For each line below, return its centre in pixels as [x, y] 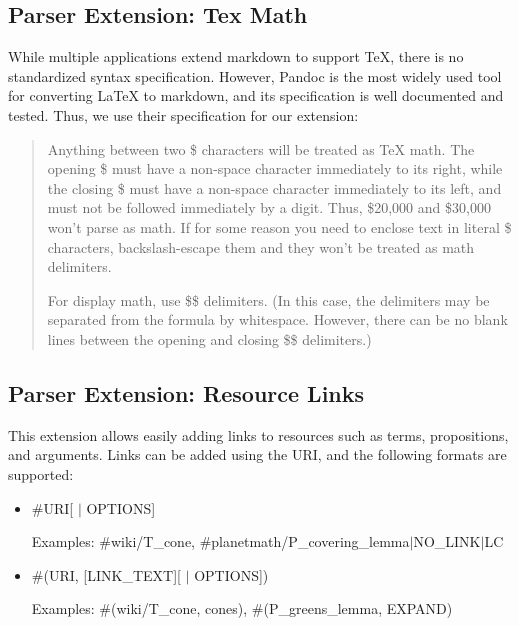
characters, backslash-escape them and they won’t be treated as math [261, 246]
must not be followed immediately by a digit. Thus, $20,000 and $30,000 [269, 207]
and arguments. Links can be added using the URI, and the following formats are [257, 454]
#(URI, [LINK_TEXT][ [106, 574]
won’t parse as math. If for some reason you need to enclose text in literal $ [279, 226]
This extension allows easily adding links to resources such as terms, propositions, [258, 434]
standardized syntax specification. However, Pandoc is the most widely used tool [255, 75]
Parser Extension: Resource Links [186, 392]
